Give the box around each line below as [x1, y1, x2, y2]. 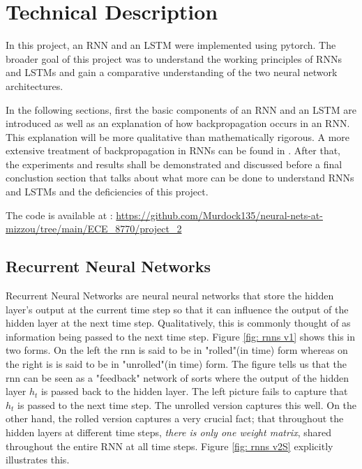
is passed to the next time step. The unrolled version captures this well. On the [17, 397, 357, 412]
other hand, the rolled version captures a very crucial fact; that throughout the [6, 411, 344, 426]
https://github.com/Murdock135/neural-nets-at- [116, 207, 323, 222]
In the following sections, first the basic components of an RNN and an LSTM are [6, 102, 356, 117]
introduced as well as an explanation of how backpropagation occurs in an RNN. [6, 116, 350, 131]
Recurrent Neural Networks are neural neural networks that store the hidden [6, 288, 334, 303]
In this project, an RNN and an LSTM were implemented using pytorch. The [6, 38, 336, 52]
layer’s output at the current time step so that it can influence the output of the [6, 301, 349, 316]
